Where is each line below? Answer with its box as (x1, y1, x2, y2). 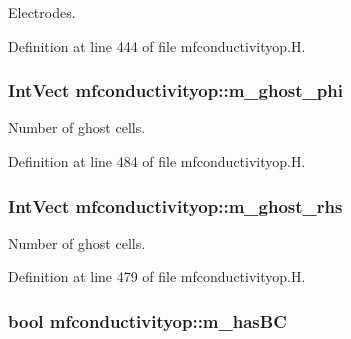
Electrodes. (8, 2, 76, 22)
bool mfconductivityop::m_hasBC (8, 308, 287, 333)
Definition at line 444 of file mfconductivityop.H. (8, 35, 306, 56)
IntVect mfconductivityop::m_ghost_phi (8, 78, 343, 103)
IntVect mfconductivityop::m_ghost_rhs (8, 193, 343, 218)
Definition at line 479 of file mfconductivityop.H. (8, 266, 306, 287)
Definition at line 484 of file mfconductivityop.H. (8, 151, 306, 171)
